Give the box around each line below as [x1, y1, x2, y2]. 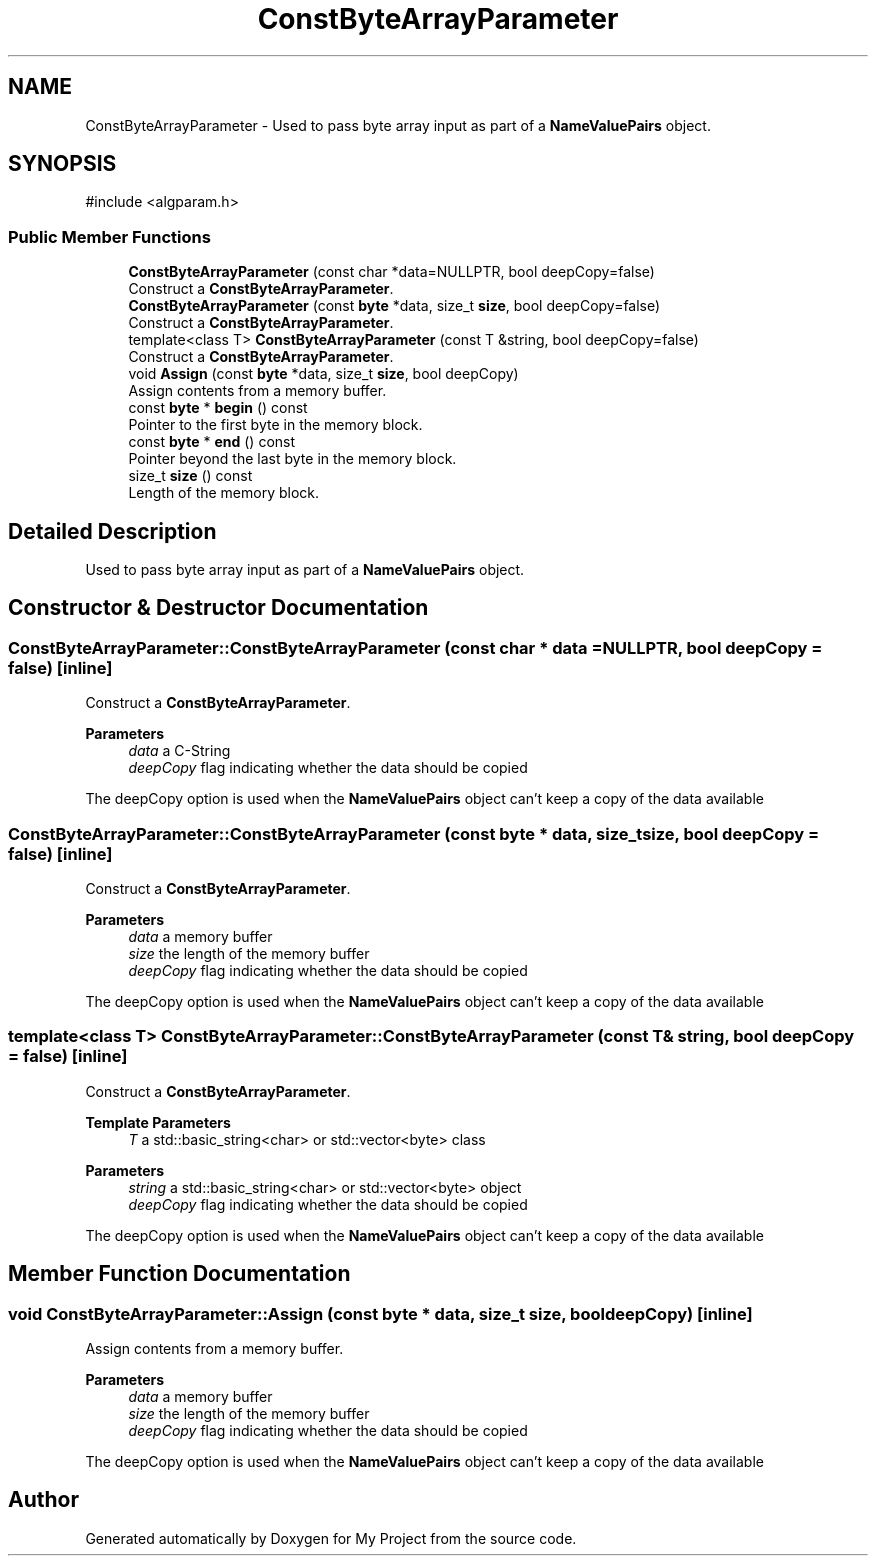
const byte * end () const [128, 433, 296, 451]
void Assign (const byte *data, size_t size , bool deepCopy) [128, 365, 519, 383]
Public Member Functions [8, 226, 211, 247]
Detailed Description [8, 518, 217, 544]
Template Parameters [85, 1113, 231, 1131]
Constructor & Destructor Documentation [8, 595, 429, 621]
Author [8, 1487, 79, 1513]
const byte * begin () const [128, 399, 308, 417]
